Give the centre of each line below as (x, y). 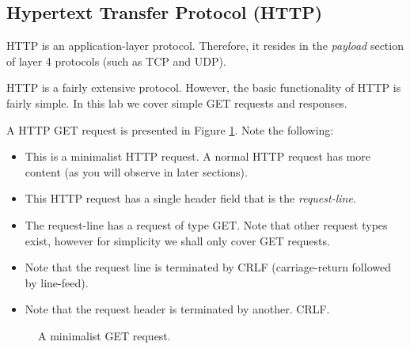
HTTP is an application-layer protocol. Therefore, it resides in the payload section (205, 46)
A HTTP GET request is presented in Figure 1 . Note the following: (170, 129)
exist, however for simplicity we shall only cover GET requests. (177, 240)
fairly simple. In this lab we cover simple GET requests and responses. (177, 102)
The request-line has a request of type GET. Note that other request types (206, 224)
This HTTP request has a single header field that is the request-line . (190, 198)
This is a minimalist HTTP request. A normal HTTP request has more (197, 156)
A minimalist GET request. (104, 335)
